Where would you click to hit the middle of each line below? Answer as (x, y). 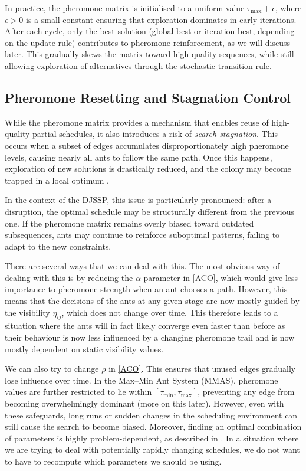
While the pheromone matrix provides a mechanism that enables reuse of (137, 122)
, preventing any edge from (246, 392)
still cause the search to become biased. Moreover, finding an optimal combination (153, 426)
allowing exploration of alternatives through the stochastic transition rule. (138, 65)
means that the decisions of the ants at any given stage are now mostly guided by (152, 301)
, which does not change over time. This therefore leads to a (170, 312)
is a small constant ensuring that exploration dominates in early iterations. (161, 19)
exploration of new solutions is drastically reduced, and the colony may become (148, 169)
